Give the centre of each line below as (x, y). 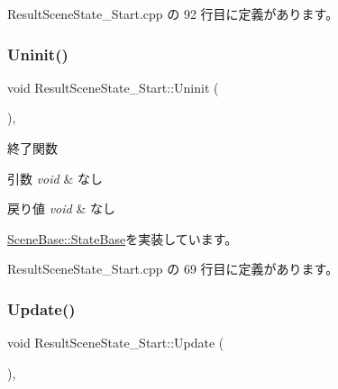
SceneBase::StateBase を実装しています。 (123, 238)
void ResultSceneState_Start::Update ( (116, 343)
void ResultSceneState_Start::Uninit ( (113, 87)
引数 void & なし (55, 178)
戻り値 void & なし (61, 208)
